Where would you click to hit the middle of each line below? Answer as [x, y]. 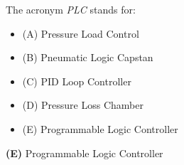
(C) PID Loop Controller [77, 81]
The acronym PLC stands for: [71, 9]
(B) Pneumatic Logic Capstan [88, 57]
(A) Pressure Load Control [81, 33]
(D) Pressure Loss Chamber [83, 105]
